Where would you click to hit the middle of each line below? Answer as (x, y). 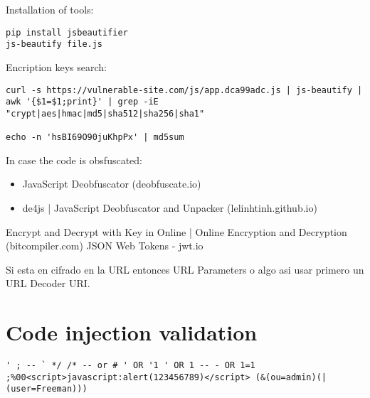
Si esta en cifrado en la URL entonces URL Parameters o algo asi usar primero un (185, 269)
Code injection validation (132, 332)
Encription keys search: (56, 66)
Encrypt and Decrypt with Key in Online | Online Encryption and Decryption (176, 231)
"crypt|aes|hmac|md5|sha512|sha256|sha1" (105, 113)
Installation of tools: (50, 9)
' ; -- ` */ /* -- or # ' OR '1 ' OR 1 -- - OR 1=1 (131, 366)
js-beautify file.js (54, 44)
